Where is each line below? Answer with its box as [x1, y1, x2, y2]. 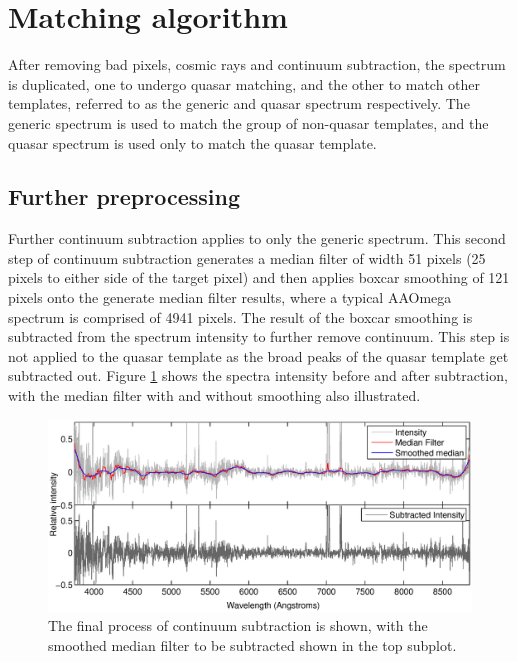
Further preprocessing [8, 181, 241, 212]
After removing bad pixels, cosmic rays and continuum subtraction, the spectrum [8, 54, 506, 75]
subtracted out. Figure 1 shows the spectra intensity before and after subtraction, [8, 365, 508, 386]
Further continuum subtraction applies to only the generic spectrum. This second [8, 228, 506, 249]
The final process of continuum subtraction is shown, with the [48, 615, 428, 636]
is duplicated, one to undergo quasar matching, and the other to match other [8, 73, 481, 94]
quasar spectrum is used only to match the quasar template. [8, 132, 377, 153]
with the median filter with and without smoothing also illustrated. [8, 385, 421, 406]
